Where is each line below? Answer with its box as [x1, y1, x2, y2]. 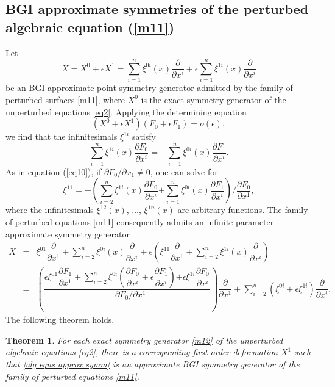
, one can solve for [150, 165, 218, 178]
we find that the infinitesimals [5, 130, 118, 143]
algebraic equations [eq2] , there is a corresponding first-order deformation [5, 345, 278, 358]
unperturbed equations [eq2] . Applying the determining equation [5, 105, 247, 118]
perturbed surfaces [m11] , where [5, 93, 125, 106]
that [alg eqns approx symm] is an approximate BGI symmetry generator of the [5, 357, 300, 370]
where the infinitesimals [5, 203, 94, 216]
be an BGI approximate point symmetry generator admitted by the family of [5, 81, 293, 94]
